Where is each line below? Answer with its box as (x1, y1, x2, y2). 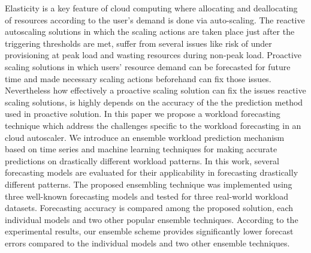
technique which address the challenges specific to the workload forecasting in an (5, 119, 301, 131)
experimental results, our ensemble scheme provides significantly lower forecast (5, 225, 294, 237)
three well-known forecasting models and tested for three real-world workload (5, 189, 288, 202)
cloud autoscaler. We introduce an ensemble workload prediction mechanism (5, 131, 285, 143)
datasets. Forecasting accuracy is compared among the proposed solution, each (5, 201, 294, 214)
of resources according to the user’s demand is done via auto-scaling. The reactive (5, 13, 305, 26)
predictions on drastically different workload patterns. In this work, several (5, 154, 280, 167)
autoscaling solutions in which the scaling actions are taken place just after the (5, 25, 295, 38)
